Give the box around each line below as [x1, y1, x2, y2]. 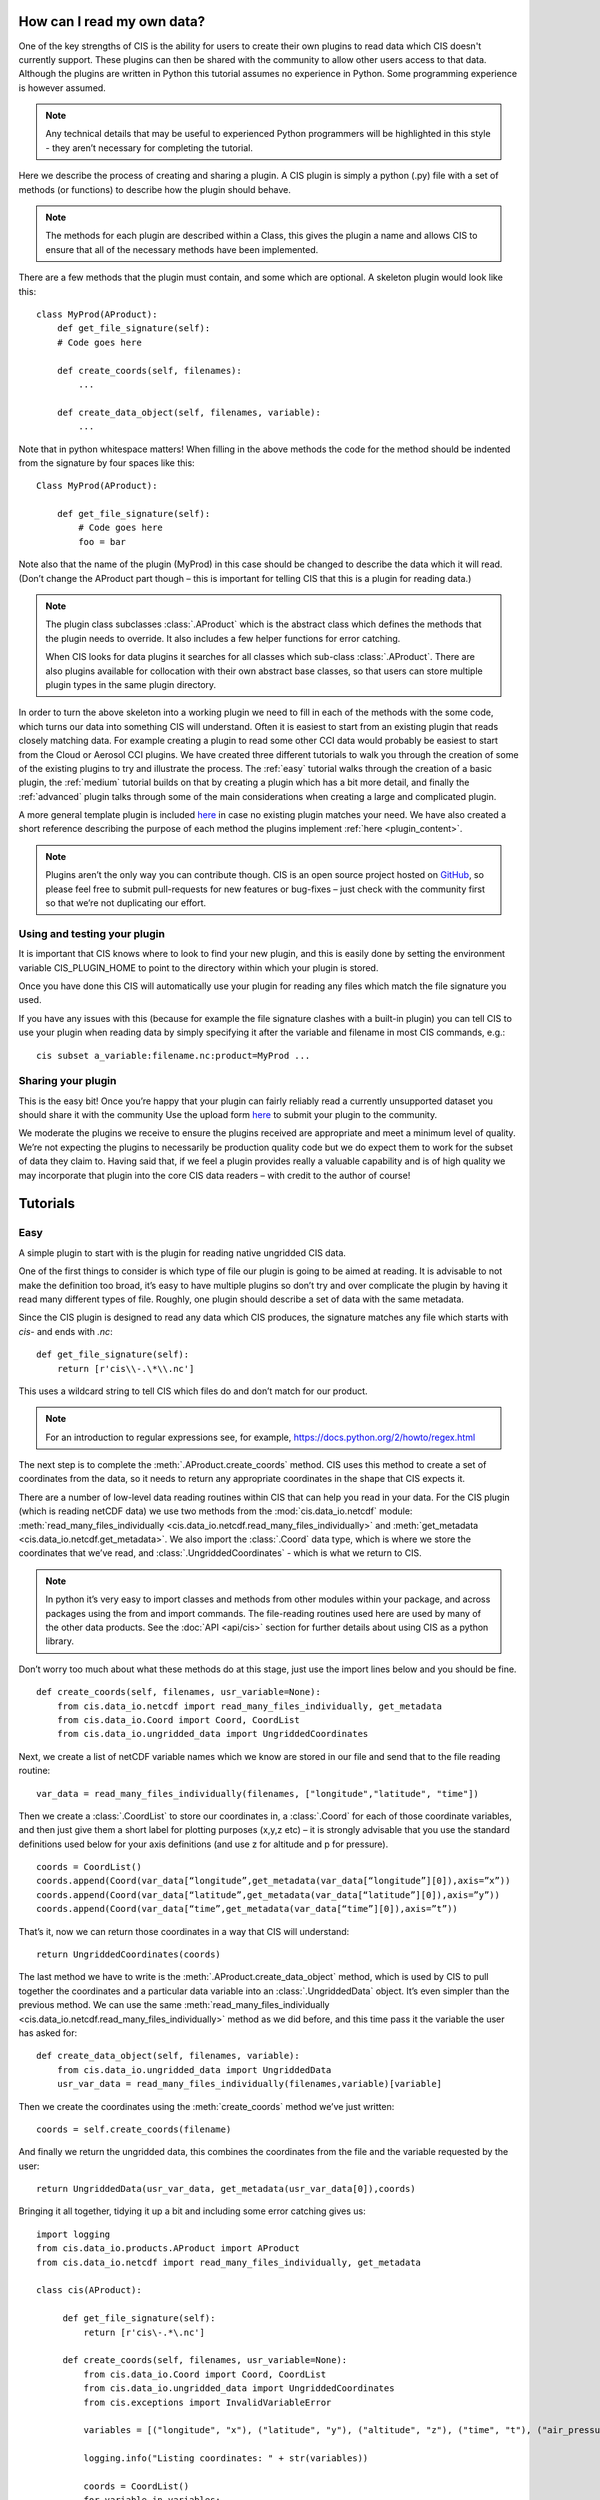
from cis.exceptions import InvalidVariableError [83, 2396, 332, 2408]
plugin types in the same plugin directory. [45, 678, 217, 690]
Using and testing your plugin [18, 926, 165, 940]
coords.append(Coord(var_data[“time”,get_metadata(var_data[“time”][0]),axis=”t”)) [36, 1903, 459, 1915]
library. [45, 1635, 75, 1647]
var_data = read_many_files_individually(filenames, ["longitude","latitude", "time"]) [36, 1788, 480, 1799]
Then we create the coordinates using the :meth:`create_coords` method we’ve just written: [18, 2100, 395, 2112]
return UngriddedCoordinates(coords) [36, 1949, 222, 1960]
